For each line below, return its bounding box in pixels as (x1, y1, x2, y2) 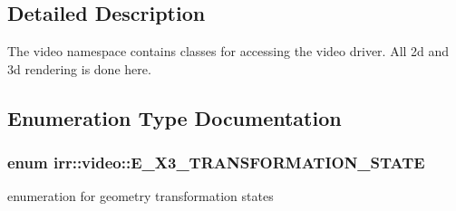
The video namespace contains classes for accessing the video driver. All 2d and (7, 42, 450, 61)
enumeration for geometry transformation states (7, 187, 274, 206)
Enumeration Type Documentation (7, 103, 342, 131)
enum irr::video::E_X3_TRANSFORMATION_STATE (7, 151, 425, 174)
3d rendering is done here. (7, 59, 151, 78)
